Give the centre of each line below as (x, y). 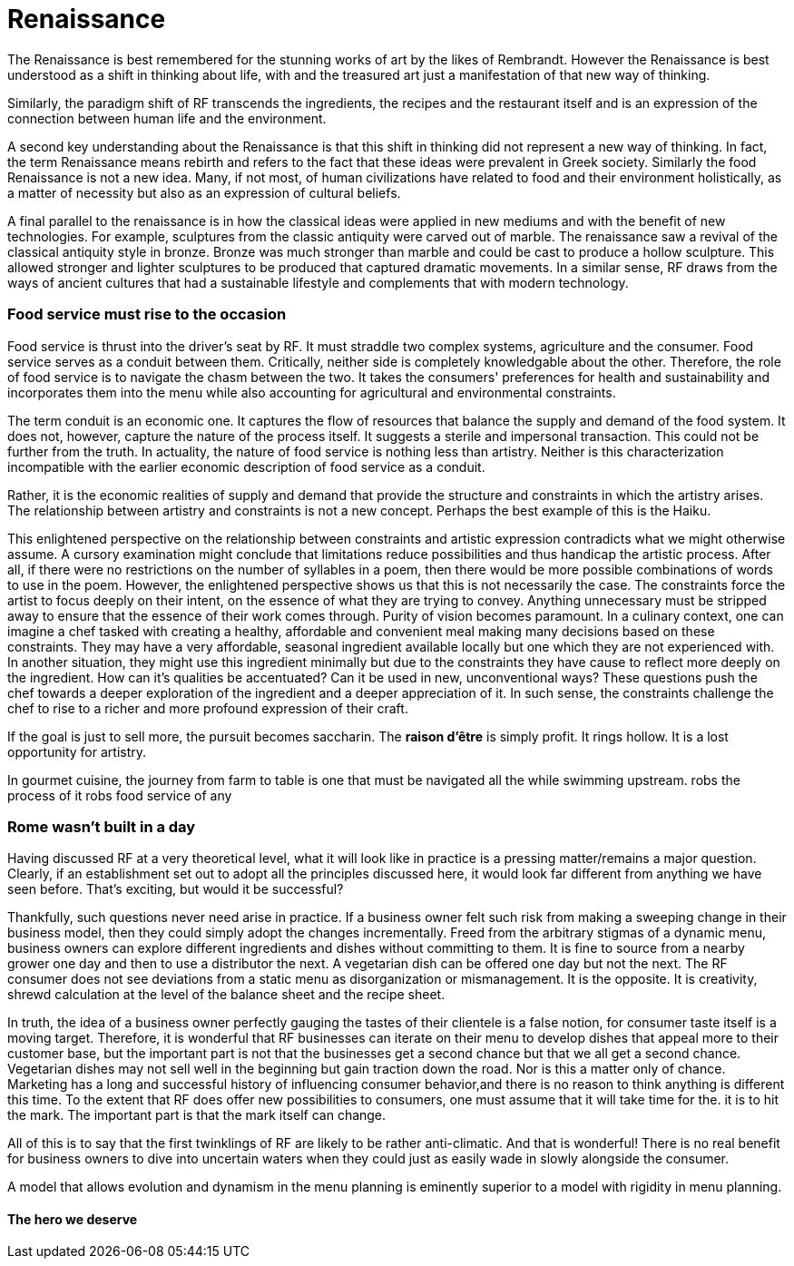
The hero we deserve (73, 1219)
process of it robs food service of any (120, 795)
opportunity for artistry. (77, 751)
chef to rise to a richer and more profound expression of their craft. (208, 708)
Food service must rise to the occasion (147, 314)
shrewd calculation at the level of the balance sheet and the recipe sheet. (226, 995)
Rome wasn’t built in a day (102, 826)
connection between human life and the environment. (167, 118)
